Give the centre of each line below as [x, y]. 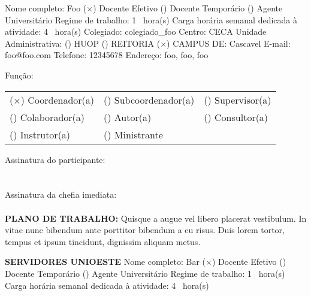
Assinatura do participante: [55, 159]
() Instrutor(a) [40, 134]
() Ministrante [133, 134]
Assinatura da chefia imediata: [61, 194]
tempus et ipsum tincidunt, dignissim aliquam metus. [103, 241]
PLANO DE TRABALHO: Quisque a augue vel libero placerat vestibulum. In [156, 218]
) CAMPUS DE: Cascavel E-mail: [229, 43]
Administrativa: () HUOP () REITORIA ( [83, 43]
